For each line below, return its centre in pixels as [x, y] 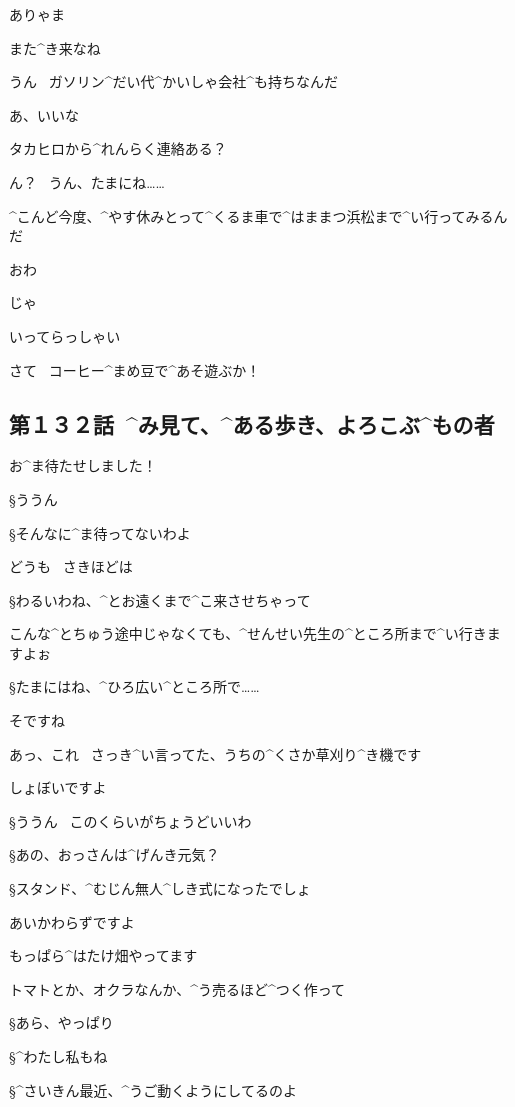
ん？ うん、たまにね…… [87, 181]
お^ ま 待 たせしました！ [83, 465]
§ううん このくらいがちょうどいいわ [130, 820]
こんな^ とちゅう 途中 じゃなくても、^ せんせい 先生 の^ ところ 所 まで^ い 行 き [248, 633]
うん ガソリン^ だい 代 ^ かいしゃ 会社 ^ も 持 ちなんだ [174, 81]
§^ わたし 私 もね [58, 1056]
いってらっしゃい [65, 335]
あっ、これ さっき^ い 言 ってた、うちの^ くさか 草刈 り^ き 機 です [215, 753]
